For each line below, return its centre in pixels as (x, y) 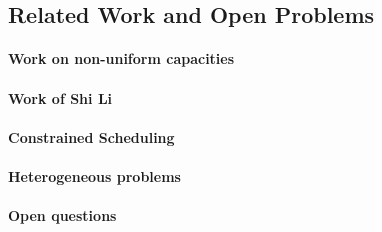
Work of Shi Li (60, 97)
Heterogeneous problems (94, 175)
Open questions (62, 215)
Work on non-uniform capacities (121, 58)
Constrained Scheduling (91, 136)
